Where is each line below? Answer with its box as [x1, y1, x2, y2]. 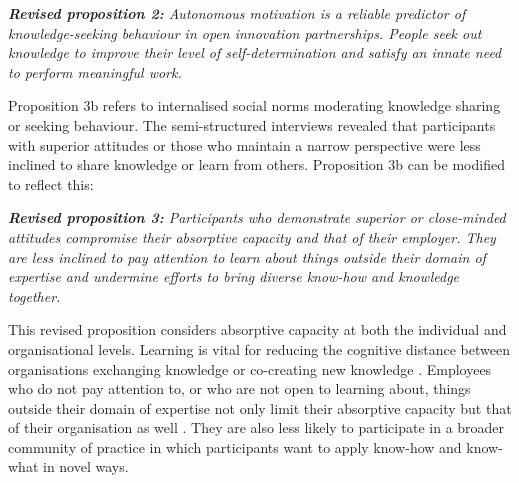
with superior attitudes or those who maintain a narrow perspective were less [8, 134, 481, 155]
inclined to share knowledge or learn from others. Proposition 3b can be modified [8, 154, 505, 175]
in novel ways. [42, 456, 129, 477]
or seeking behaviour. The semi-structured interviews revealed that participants [8, 114, 496, 135]
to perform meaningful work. [8, 61, 182, 82]
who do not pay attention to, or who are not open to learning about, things [8, 378, 471, 399]
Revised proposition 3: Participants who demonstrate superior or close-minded [8, 207, 506, 228]
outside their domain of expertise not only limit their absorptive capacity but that [8, 397, 512, 418]
